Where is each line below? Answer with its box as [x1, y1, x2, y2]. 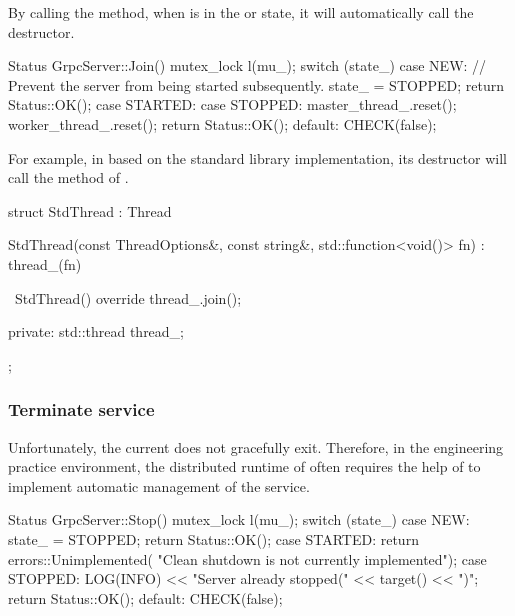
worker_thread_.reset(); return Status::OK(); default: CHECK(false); [8, 113, 437, 134]
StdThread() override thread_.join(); [14, 287, 242, 308]
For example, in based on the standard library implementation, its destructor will [8, 147, 507, 168]
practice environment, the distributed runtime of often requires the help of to [8, 456, 481, 477]
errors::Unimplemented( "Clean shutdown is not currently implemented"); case [8, 548, 487, 569]
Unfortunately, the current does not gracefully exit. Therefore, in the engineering [8, 436, 504, 457]
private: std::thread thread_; [8, 321, 185, 342]
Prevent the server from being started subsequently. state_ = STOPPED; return [8, 74, 504, 95]
